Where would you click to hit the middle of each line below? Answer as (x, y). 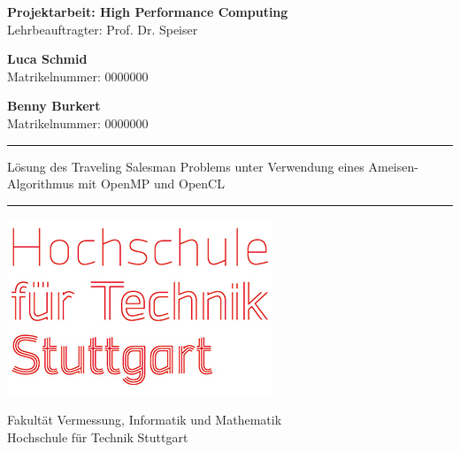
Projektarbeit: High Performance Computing (148, 11)
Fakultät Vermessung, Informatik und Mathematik (145, 420)
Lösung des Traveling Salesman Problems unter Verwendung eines (186, 166)
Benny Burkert (54, 106)
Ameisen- (393, 166)
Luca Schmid (47, 59)
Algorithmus (41, 184)
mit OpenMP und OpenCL (151, 184)
